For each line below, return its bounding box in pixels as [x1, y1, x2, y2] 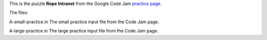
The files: [9, 10, 28, 16]
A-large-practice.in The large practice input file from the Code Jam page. [9, 28, 159, 34]
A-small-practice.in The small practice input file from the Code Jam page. [9, 19, 159, 25]
